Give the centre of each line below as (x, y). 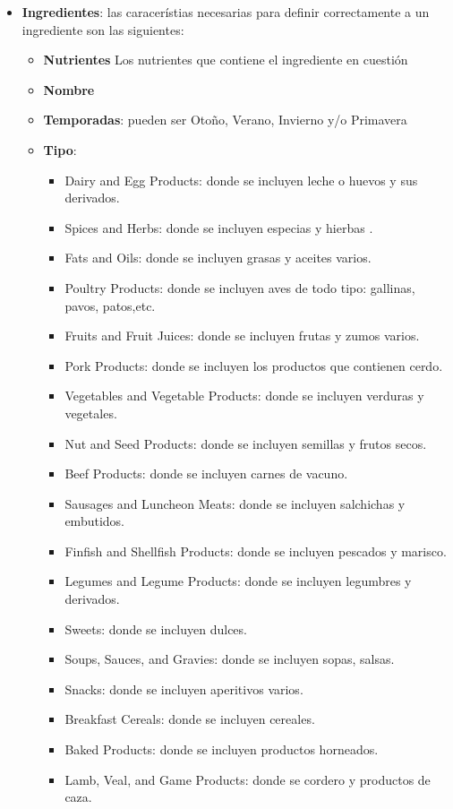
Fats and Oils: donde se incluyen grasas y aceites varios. (218, 258)
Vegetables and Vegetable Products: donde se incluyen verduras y (244, 396)
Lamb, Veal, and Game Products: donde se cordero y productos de (248, 779)
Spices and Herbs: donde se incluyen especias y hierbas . (219, 227)
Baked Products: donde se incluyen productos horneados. (222, 749)
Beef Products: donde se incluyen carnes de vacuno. (206, 473)
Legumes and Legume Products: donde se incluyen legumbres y (238, 581)
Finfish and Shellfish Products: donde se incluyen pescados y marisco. (256, 551)
